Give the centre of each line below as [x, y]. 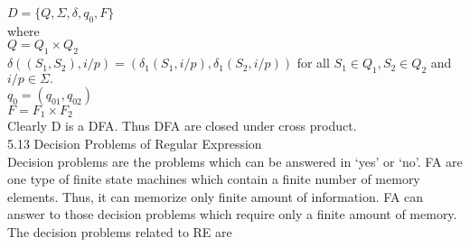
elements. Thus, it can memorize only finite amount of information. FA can [216, 196]
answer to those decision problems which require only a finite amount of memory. [232, 214]
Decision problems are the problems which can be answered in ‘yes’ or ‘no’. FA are [235, 161]
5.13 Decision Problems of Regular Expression [135, 144]
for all [313, 63]
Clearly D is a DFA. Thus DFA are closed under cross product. [182, 126]
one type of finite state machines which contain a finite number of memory [214, 179]
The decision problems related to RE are [120, 232]
